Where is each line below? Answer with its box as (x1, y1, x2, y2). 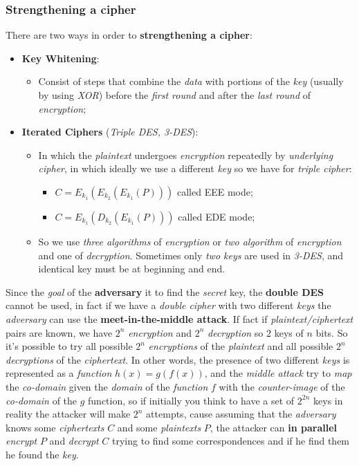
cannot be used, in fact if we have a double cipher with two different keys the (6, 298, 331, 313)
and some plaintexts (117, 420, 201, 434)
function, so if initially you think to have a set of (88, 393, 295, 407)
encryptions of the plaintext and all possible (148, 339, 333, 353)
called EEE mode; (176, 184, 253, 198)
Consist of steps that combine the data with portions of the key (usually (38, 74, 344, 88)
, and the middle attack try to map (204, 366, 352, 380)
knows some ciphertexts (6, 420, 104, 434)
